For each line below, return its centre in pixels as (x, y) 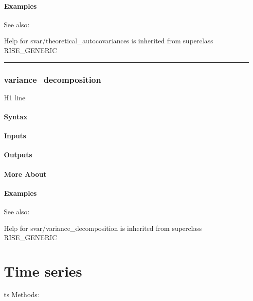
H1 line (15, 97)
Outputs (18, 155)
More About (25, 174)
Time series (43, 271)
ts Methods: (22, 294)
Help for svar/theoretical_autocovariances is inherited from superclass (108, 41)
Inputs (15, 136)
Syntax (16, 116)
